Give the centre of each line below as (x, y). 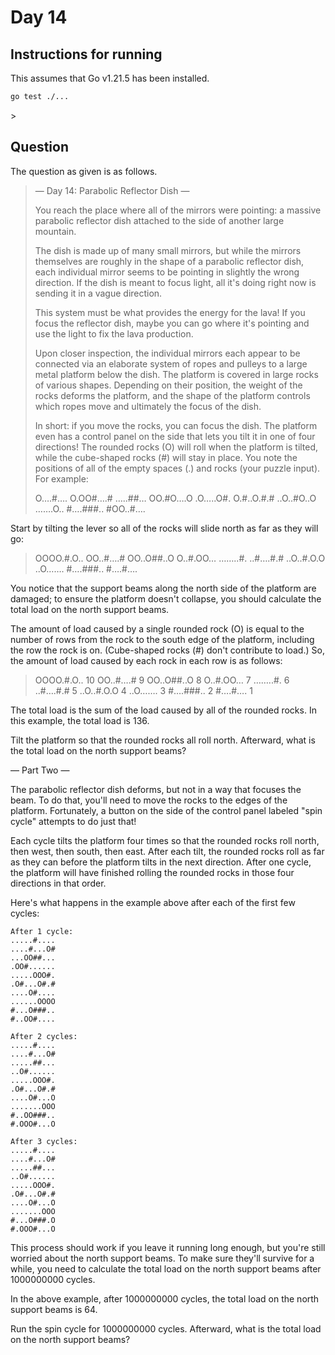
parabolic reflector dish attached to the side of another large (159, 220)
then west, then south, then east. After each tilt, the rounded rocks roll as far (167, 851)
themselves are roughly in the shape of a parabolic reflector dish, (169, 261)
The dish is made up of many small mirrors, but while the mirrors (168, 250)
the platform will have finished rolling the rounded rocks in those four (152, 872)
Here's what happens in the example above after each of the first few (153, 902)
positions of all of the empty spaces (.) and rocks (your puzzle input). (177, 468)
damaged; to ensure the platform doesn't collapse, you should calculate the (166, 598)
